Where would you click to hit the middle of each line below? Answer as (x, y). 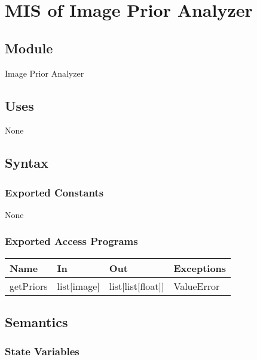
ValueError (197, 286)
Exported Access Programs (71, 241)
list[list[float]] (137, 286)
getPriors (29, 286)
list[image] (78, 286)
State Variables (42, 351)
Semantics (36, 322)
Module (29, 48)
